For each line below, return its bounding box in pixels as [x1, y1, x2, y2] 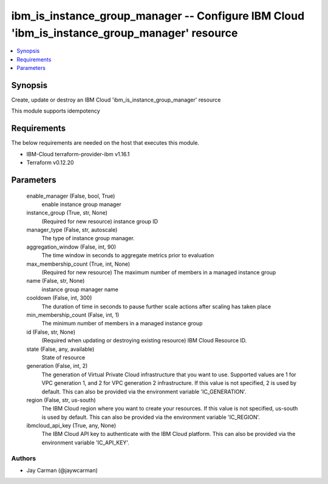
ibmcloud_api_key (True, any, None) [26, 422, 117, 429]
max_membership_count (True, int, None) [26, 260, 131, 268]
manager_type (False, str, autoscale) [26, 226, 118, 233]
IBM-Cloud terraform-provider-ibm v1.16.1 [26, 150, 130, 157]
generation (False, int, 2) [26, 362, 88, 370]
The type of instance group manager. [41, 235, 135, 242]
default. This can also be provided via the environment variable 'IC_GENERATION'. [41, 388, 247, 395]
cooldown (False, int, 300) [26, 294, 92, 302]
